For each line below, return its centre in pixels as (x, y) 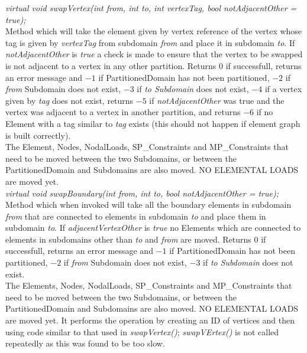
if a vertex (283, 89)
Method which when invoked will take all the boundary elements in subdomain (148, 205)
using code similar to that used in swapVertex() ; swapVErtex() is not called (142, 331)
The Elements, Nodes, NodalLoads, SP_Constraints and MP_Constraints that (149, 285)
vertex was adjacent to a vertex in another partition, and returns (123, 112)
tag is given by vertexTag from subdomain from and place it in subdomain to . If (150, 42)
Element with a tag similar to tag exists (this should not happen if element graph (153, 123)
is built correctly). (38, 135)
